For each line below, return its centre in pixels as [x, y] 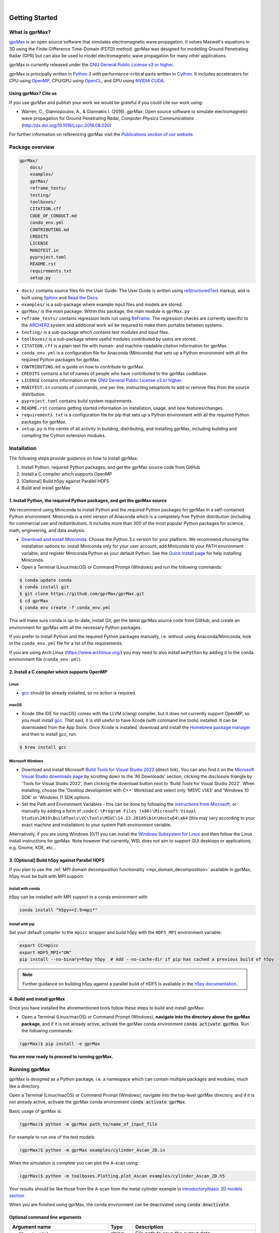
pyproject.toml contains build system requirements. [77, 401]
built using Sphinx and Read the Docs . [60, 297]
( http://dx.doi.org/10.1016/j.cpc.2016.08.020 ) [67, 125]
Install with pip [22, 924]
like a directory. [25, 1086]
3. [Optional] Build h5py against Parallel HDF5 [57, 860]
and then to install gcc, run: [49, 734]
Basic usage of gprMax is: [36, 1111]
